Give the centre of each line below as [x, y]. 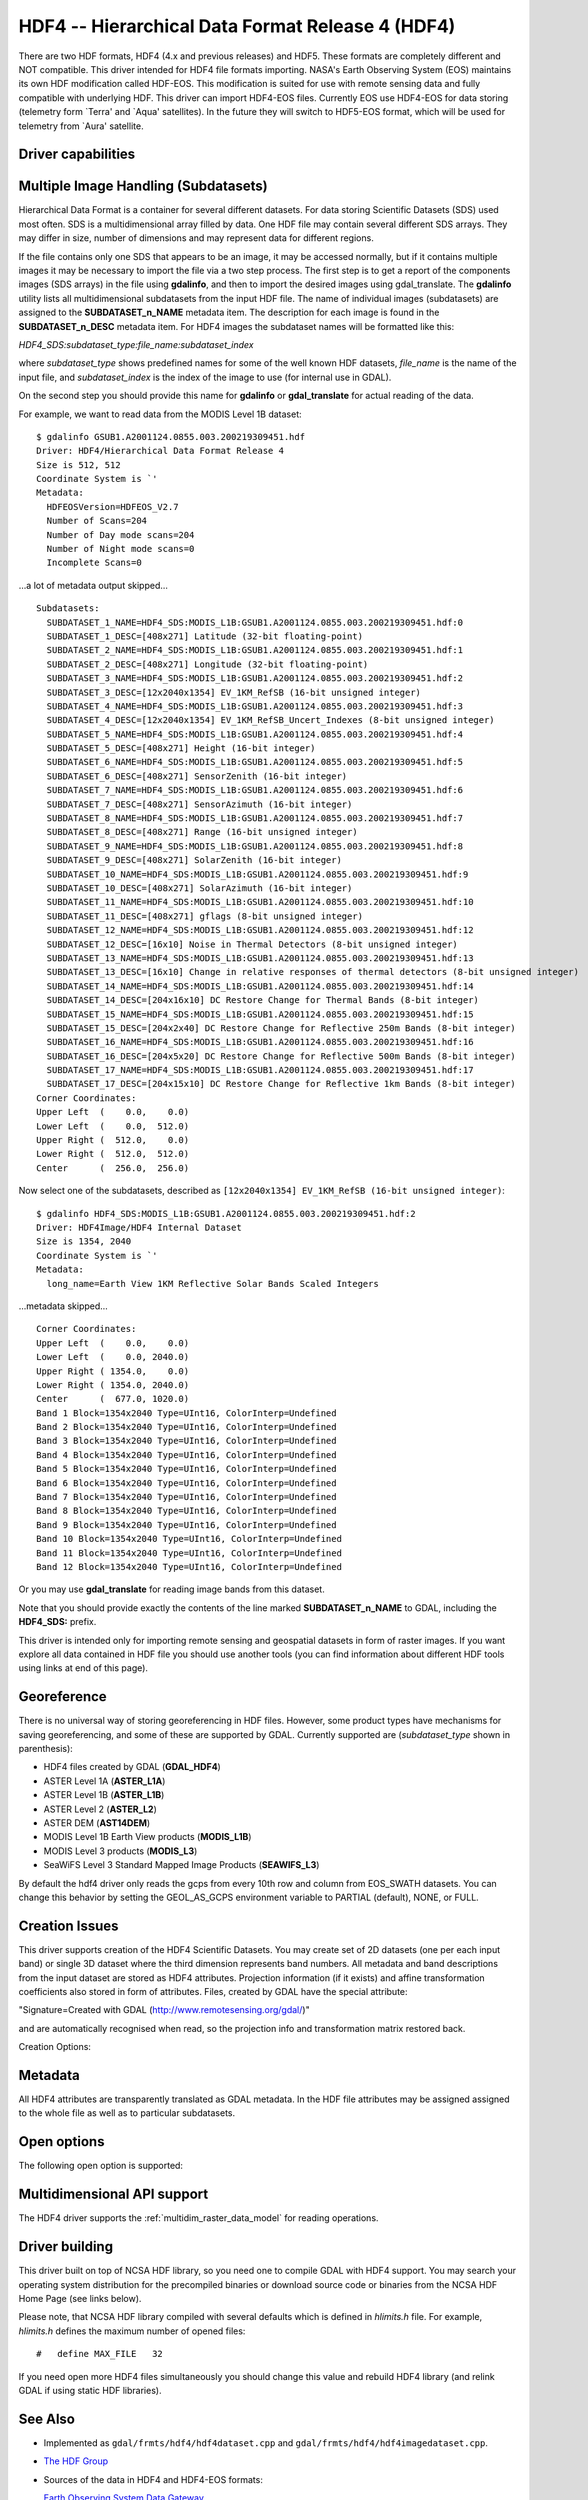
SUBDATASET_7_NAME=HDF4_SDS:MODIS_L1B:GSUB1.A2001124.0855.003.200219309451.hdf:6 [255, 790]
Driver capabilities [77, 154]
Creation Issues [68, 1925]
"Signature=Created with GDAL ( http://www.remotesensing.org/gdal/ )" [164, 2010]
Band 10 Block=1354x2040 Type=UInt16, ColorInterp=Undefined [189, 1539]
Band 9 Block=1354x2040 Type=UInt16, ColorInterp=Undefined [186, 1524]
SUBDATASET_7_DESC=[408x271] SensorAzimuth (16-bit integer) [199, 804]
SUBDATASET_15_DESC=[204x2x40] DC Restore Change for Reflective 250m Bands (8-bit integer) [281, 1028]
